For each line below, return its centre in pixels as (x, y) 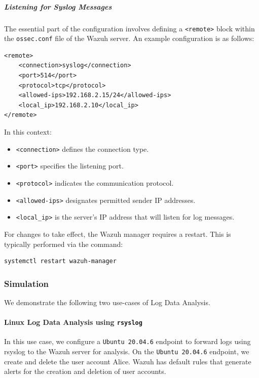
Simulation (27, 283)
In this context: (28, 132)
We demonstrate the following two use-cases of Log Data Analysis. (107, 302)
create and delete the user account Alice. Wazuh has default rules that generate (128, 361)
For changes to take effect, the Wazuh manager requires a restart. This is (118, 234)
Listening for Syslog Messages (58, 6)
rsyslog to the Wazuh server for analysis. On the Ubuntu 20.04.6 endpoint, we (127, 351)
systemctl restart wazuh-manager (60, 261)
